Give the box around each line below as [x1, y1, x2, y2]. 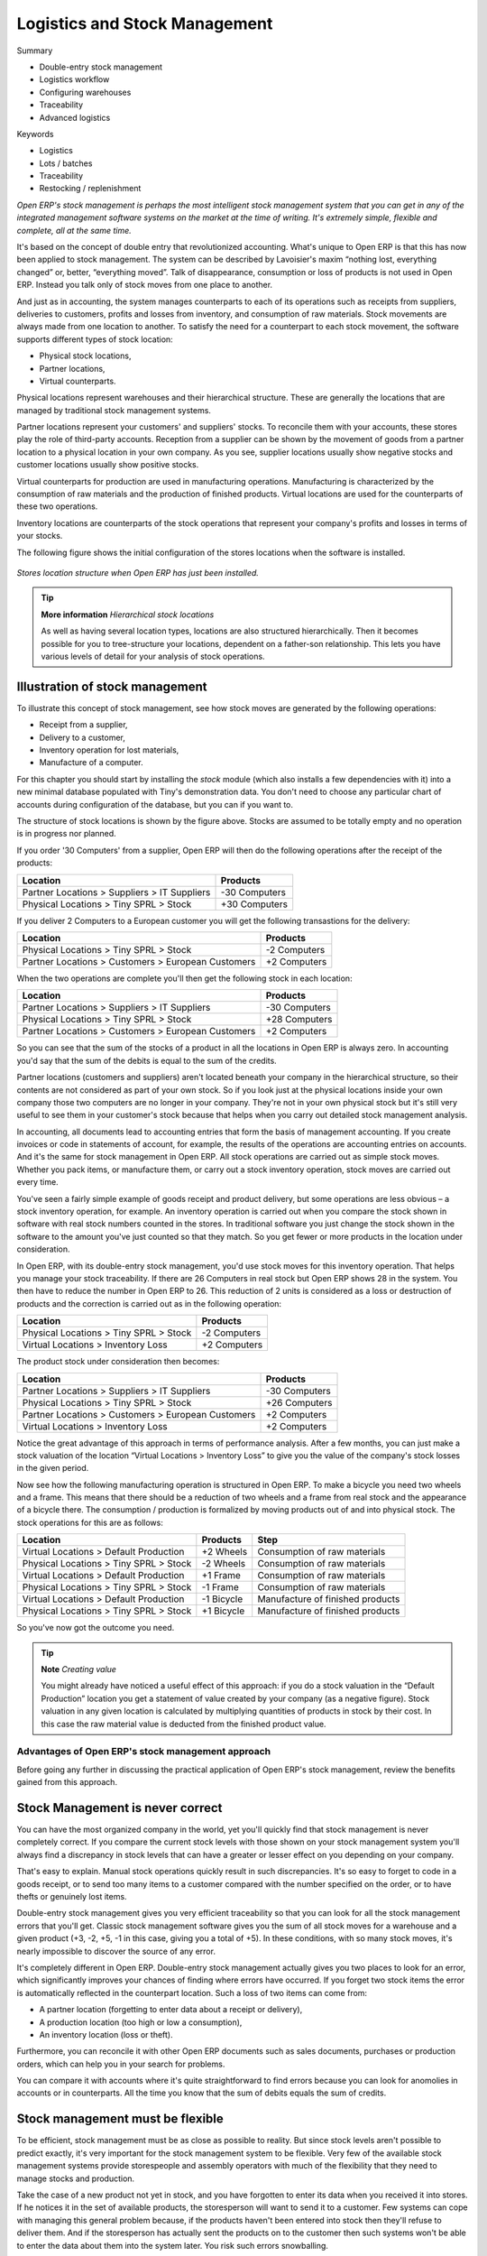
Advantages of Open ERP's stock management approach [16, 1745, 271, 1758]
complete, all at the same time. [16, 225, 133, 236]
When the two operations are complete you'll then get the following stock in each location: [16, 973, 353, 984]
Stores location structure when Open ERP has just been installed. [16, 568, 259, 578]
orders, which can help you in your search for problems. [16, 2058, 225, 2069]
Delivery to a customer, [39, 732, 126, 743]
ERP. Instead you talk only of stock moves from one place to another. [16, 280, 273, 291]
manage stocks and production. [16, 2173, 135, 2184]
